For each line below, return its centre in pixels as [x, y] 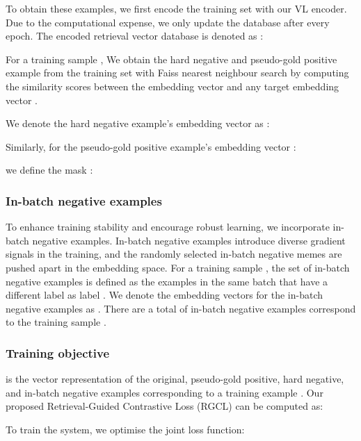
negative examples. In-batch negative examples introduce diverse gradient [189, 240]
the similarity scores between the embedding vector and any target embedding [173, 86]
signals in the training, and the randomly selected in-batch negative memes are [174, 254]
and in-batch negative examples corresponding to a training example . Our [165, 392]
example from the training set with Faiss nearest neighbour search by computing [177, 73]
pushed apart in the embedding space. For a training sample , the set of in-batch [178, 267]
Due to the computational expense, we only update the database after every [168, 22]
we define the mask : [49, 170]
